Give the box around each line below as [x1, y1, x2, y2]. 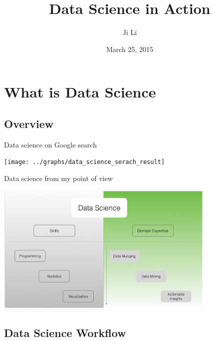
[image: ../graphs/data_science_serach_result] [4, 158, 165, 166]
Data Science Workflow [4, 324, 126, 340]
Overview [4, 115, 54, 131]
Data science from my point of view [4, 172, 113, 183]
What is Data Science [4, 81, 156, 102]
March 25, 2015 [106, 43, 154, 54]
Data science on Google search [4, 139, 97, 149]
